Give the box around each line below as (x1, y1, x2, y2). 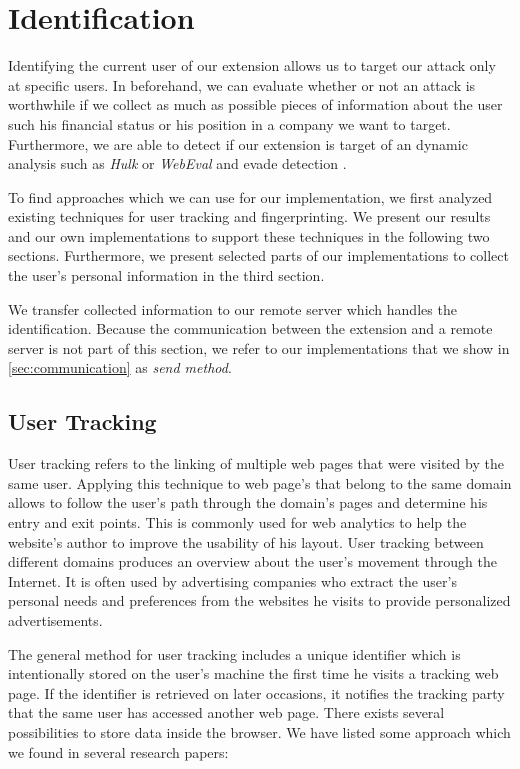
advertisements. (8, 609, 103, 630)
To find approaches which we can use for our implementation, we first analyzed (8, 186, 493, 207)
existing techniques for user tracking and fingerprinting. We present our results (8, 206, 491, 227)
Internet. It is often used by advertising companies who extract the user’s (8, 570, 457, 591)
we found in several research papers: (8, 741, 229, 762)
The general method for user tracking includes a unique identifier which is (8, 643, 461, 664)
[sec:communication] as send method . (8, 357, 232, 378)
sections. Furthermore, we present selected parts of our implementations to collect (8, 245, 509, 266)
